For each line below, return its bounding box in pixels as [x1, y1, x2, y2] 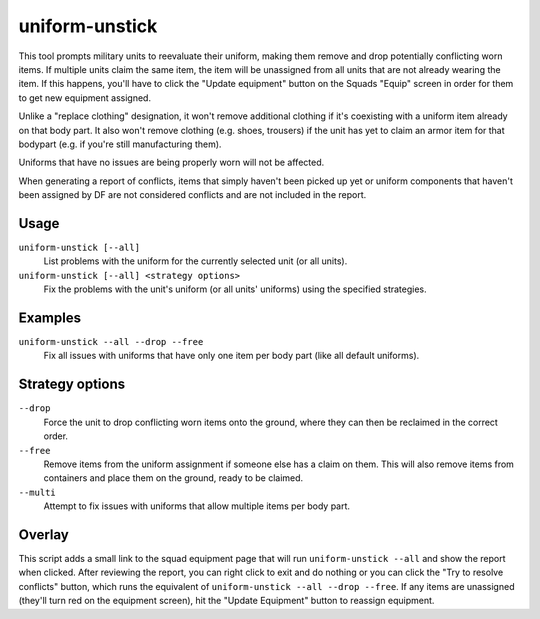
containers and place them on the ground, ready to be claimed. [43, 472, 304, 484]
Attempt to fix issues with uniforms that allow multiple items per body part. [43, 500, 350, 512]
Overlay [18, 526, 69, 543]
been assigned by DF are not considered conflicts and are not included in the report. [18, 189, 367, 201]
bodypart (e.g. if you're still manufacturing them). [18, 138, 222, 150]
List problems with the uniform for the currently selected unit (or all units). [43, 255, 348, 267]
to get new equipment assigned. [18, 91, 152, 104]
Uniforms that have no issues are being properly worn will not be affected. [18, 156, 325, 169]
